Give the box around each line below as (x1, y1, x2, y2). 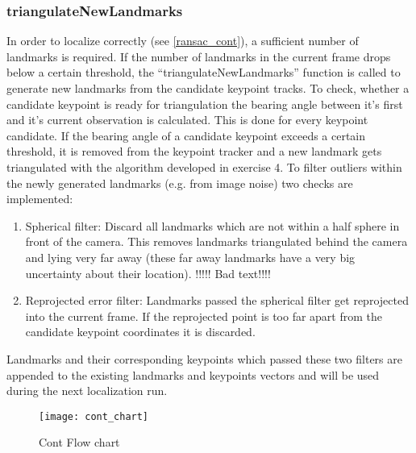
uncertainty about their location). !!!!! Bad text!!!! (25, 264, 271, 281)
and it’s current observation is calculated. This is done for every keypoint (6, 111, 368, 128)
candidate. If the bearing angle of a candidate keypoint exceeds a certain (6, 127, 366, 143)
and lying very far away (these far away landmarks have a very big (25, 248, 356, 265)
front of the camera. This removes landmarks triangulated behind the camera (25, 233, 408, 250)
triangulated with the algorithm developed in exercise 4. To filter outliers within (6, 158, 402, 175)
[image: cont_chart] (39, 410, 149, 422)
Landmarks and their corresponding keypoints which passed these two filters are (6, 350, 402, 367)
